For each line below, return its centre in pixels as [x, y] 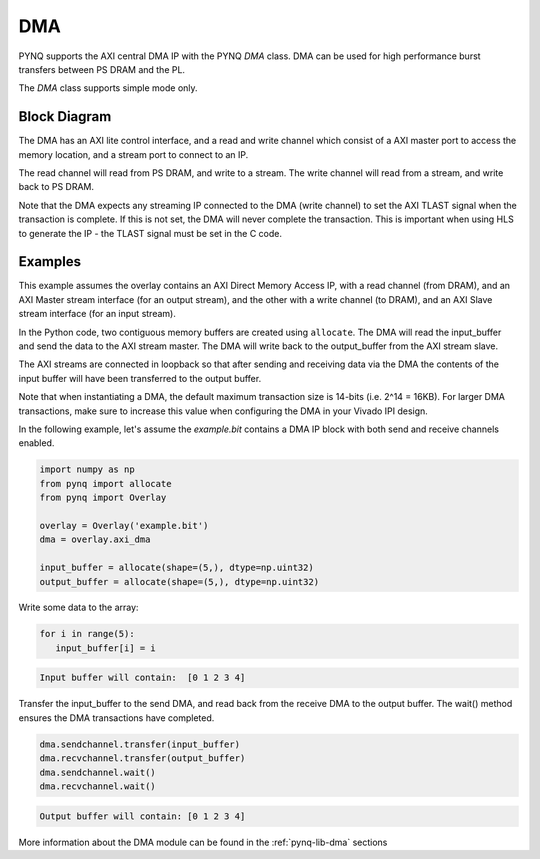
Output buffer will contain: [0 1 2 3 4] [142, 816]
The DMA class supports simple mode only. [108, 88]
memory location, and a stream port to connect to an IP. [133, 154]
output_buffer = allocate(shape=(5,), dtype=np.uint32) [179, 581]
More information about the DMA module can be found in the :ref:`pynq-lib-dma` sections [203, 842]
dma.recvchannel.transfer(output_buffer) [142, 758]
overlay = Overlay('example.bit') [124, 525]
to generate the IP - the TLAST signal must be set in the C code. [150, 233]
